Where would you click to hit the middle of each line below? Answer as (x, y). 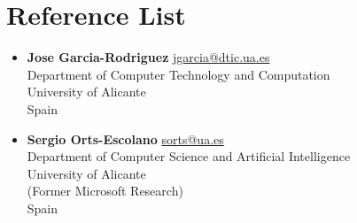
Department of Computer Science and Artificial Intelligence (189, 156)
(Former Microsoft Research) (105, 191)
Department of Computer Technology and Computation (178, 74)
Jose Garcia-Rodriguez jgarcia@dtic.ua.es (148, 57)
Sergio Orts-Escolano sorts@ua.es (125, 138)
